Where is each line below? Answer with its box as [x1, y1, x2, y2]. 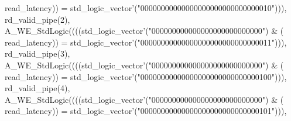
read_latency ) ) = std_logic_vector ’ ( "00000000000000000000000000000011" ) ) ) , [5, 36, 287, 48]
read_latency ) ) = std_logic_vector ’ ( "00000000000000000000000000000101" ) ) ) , [5, 105, 287, 117]
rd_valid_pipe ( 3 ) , [5, 47, 70, 60]
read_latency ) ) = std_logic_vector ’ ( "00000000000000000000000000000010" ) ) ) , [5, 2, 287, 13]
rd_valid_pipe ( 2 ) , [5, 13, 70, 25]
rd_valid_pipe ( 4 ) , [5, 82, 70, 94]
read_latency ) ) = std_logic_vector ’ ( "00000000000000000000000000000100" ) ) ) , [5, 70, 287, 82]
